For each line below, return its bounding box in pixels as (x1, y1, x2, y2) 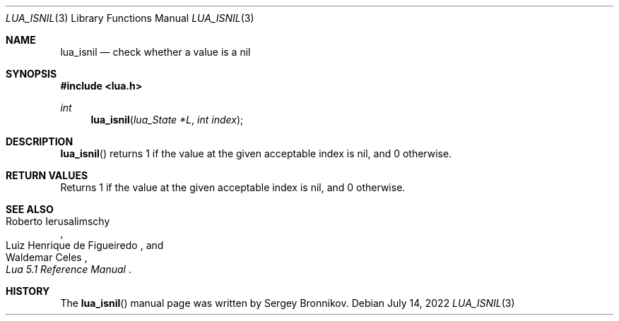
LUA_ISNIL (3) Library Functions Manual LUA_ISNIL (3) (6, 12, 254, 24)
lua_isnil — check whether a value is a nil (60, 46, 251, 58)
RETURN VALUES (6, 169, 88, 181)
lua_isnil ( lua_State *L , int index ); (90, 114, 244, 126)
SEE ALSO (6, 203, 54, 215)
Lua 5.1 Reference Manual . (6, 263, 131, 275)
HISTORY (6, 285, 50, 297)
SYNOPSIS (6, 68, 57, 80)
